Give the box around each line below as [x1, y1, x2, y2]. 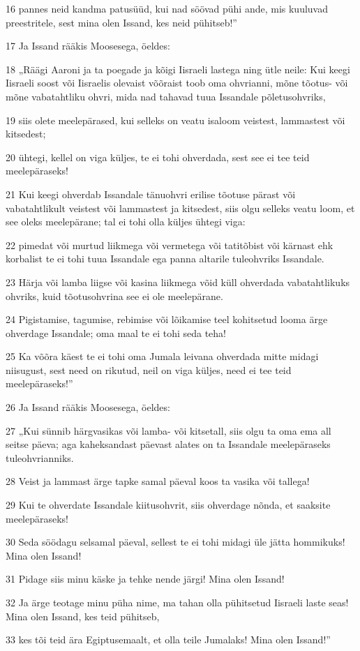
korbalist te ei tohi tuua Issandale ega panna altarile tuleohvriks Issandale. [6, 251, 324, 266]
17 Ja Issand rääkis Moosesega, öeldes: [6, 38, 170, 53]
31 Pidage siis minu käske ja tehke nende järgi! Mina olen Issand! [6, 571, 285, 586]
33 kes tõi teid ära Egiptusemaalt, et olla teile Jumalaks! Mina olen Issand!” [6, 632, 331, 647]
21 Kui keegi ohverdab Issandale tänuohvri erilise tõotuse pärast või [6, 186, 296, 201]
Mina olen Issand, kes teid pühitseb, [6, 608, 160, 623]
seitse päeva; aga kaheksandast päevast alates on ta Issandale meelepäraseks [6, 437, 331, 451]
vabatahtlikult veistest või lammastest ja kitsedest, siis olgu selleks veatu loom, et [6, 200, 355, 215]
